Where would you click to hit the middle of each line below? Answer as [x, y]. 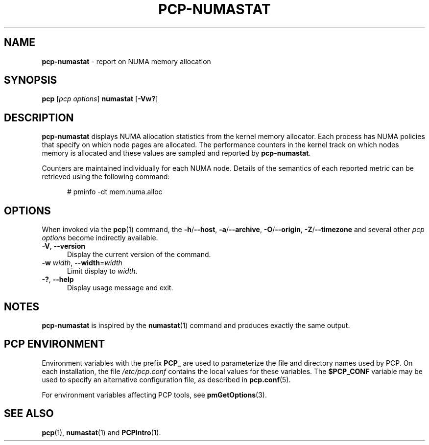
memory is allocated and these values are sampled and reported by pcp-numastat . [176, 153]
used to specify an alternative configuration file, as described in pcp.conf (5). [166, 379]
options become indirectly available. [100, 238]
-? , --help [58, 280]
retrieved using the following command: [106, 177]
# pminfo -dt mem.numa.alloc [115, 192]
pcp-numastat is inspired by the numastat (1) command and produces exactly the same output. [196, 325]
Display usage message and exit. [120, 288]
